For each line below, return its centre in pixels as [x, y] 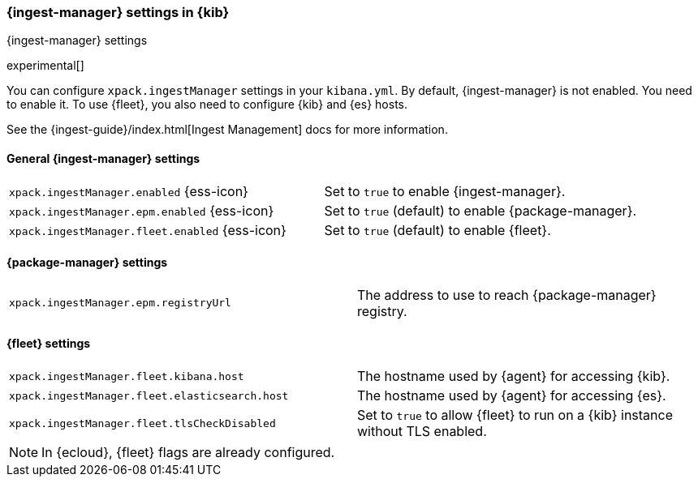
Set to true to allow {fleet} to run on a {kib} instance [515, 415]
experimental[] [45, 66]
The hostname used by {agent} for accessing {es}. [512, 396]
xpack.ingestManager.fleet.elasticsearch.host [149, 395]
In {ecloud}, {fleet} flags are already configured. [188, 453]
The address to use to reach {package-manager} [507, 295]
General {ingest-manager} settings [103, 158]
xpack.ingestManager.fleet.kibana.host [127, 376]
